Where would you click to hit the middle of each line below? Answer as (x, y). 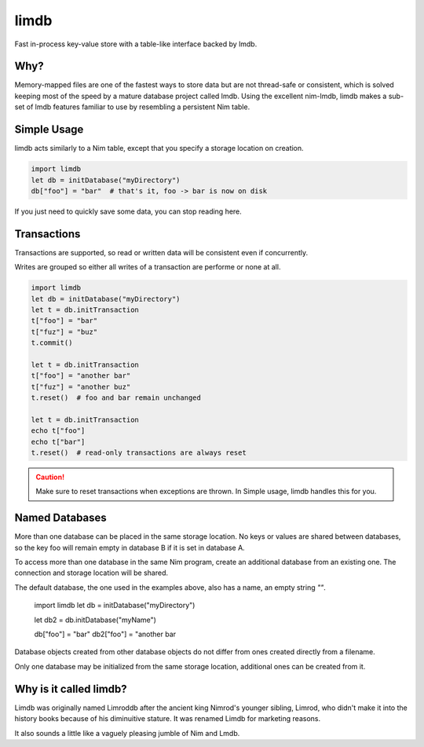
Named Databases (61, 518)
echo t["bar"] (58, 441)
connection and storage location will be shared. (91, 573)
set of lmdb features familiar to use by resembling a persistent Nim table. (132, 107)
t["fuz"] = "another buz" (81, 386)
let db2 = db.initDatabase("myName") (95, 620)
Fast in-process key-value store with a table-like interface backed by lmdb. (136, 44)
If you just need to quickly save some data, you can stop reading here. (128, 211)
